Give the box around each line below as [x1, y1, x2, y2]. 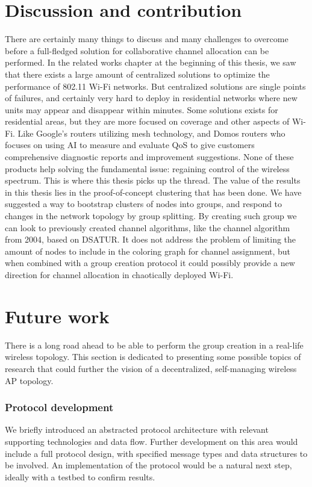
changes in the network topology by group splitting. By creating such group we [5, 209, 297, 222]
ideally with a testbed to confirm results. [5, 470, 155, 483]
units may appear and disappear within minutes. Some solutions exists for [5, 103, 278, 116]
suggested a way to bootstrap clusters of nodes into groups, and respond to [5, 197, 282, 210]
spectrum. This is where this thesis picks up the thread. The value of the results [5, 174, 301, 187]
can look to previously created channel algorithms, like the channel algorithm [5, 221, 290, 234]
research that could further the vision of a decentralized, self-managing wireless [5, 362, 297, 374]
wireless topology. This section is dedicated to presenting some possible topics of [5, 350, 301, 363]
